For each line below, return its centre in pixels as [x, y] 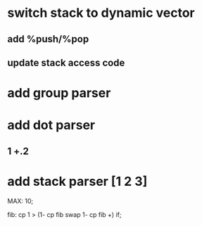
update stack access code [66, 62]
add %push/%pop [48, 39]
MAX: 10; [20, 201]
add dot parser [51, 125]
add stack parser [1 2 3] [77, 181]
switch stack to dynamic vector [101, 13]
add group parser [59, 93]
